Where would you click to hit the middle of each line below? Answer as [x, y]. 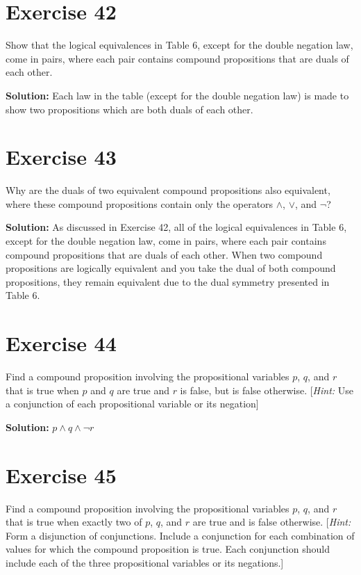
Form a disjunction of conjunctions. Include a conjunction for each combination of [180, 535]
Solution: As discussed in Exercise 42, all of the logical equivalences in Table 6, [176, 227]
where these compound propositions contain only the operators [140, 203]
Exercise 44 [61, 343]
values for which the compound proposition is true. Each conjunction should [168, 549]
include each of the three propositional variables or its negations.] [145, 562]
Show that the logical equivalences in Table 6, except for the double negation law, [179, 45]
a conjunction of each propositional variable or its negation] [132, 404]
